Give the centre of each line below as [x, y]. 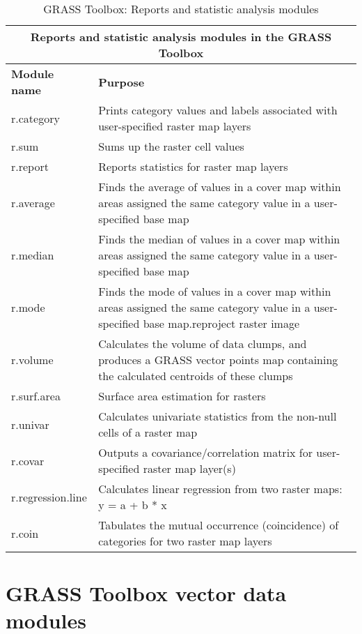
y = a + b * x [133, 505]
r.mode [28, 307]
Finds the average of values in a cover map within [220, 187]
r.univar [30, 424]
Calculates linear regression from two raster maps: [220, 489]
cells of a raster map [148, 432]
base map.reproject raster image [221, 323]
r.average [33, 203]
